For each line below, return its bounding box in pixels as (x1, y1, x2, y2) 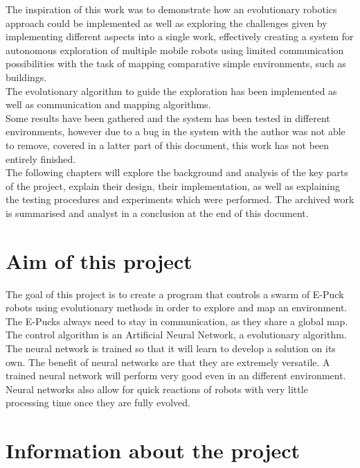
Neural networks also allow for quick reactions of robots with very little (6, 381, 308, 396)
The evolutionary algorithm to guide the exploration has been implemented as (6, 83, 337, 98)
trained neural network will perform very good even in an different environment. (6, 368, 346, 383)
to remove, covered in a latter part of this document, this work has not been (6, 137, 330, 152)
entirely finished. (6, 151, 76, 166)
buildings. (6, 69, 47, 84)
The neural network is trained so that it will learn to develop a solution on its (6, 341, 336, 355)
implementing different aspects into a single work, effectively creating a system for (6, 29, 354, 44)
